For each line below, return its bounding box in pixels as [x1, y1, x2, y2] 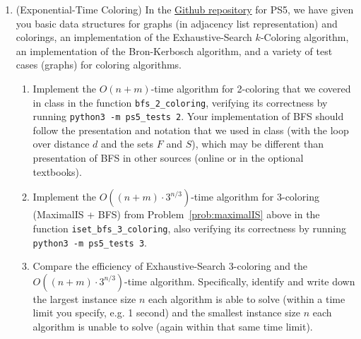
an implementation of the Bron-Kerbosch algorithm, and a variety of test [16, 43, 333, 58]
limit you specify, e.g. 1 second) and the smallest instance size [32, 305, 301, 320]
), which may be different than [191, 136, 324, 151]
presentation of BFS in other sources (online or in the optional [32, 150, 304, 165]
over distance [32, 136, 90, 151]
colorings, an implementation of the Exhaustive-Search [16, 30, 252, 44]
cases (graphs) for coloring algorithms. [16, 57, 182, 72]
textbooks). [32, 164, 82, 179]
